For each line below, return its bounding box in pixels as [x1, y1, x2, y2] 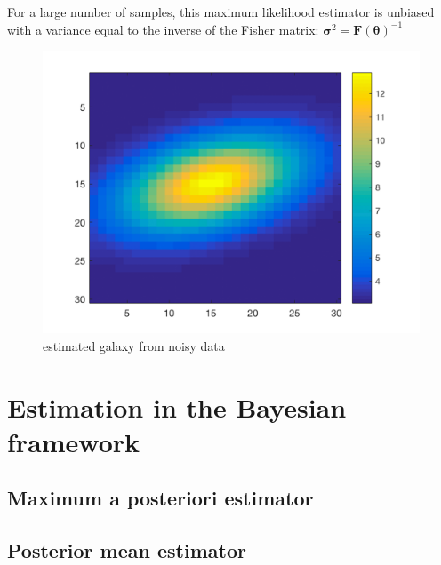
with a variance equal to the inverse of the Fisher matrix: [7, 20, 319, 38]
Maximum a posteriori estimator [7, 484, 314, 512]
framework [7, 423, 140, 459]
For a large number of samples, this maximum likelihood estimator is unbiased [7, 3, 435, 20]
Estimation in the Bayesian [7, 388, 347, 425]
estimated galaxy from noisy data [43, 336, 225, 354]
